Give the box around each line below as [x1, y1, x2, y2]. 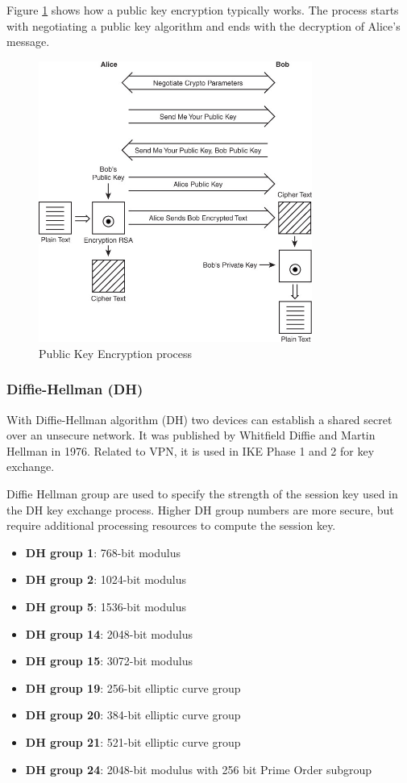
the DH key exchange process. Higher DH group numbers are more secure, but [6, 501, 394, 518]
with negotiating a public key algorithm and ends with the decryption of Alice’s [6, 17, 401, 34]
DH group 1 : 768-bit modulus [25, 544, 181, 560]
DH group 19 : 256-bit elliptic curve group [25, 679, 241, 696]
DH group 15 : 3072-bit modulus [25, 652, 193, 669]
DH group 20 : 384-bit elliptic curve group [25, 706, 241, 723]
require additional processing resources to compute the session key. [6, 517, 336, 534]
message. [6, 33, 50, 50]
